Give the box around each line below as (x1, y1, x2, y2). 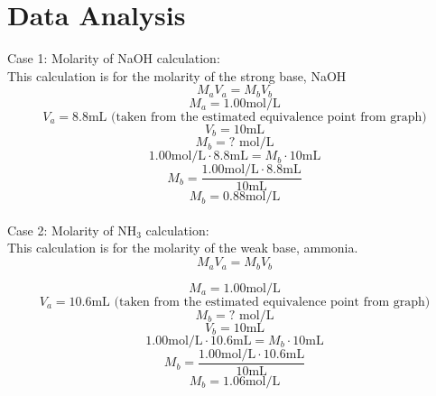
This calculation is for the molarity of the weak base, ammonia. (7, 238, 358, 257)
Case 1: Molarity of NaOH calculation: (7, 49, 220, 68)
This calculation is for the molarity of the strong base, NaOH (7, 66, 347, 85)
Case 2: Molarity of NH (7, 220, 137, 239)
